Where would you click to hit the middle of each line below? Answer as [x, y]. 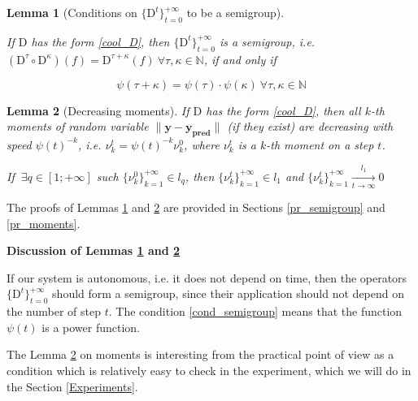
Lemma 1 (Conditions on [72, 12]
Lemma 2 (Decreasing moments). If [98, 110]
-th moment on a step [320, 144]
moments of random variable [78, 126]
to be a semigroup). [235, 12]
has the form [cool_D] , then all [283, 110]
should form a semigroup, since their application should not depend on [229, 293]
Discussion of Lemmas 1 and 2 [94, 250]
